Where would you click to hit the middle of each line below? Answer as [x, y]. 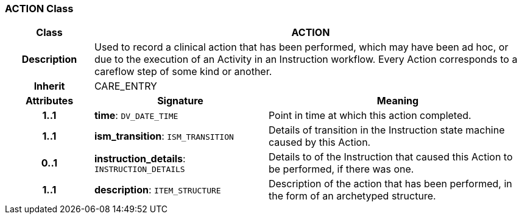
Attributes [49, 101]
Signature [180, 101]
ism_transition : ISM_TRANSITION [164, 136]
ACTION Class [39, 9]
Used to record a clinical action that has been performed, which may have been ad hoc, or [301, 47]
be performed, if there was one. [341, 169]
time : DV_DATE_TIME [136, 116]
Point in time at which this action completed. [370, 116]
